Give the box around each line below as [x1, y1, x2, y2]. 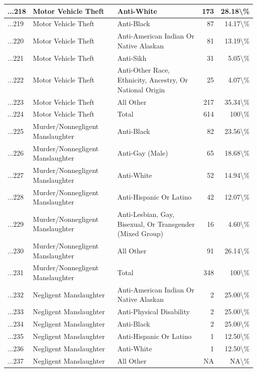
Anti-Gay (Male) [117, 148, 168, 158]
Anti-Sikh [117, 52, 147, 63]
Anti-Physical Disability [117, 306, 190, 317]
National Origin [117, 84, 165, 94]
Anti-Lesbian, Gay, [117, 208, 174, 219]
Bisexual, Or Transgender [117, 218, 195, 229]
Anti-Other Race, [117, 65, 170, 75]
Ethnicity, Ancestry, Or [117, 75, 188, 85]
